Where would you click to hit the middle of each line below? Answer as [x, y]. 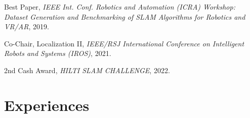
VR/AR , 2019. [27, 26]
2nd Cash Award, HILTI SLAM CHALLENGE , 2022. [87, 70]
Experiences [47, 105]
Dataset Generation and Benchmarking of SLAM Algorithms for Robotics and [125, 16]
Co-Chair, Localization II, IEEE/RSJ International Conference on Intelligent [124, 43]
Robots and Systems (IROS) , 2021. [58, 53]
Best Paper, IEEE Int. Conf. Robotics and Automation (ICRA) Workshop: [120, 7]
